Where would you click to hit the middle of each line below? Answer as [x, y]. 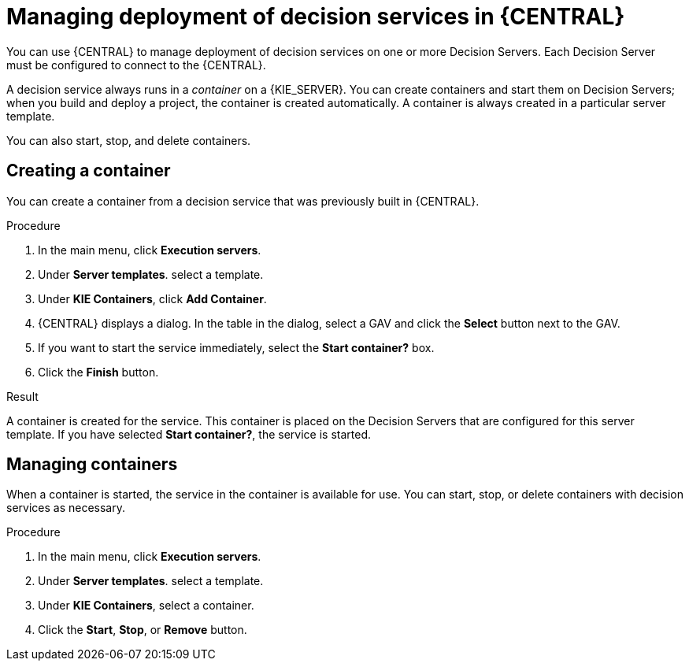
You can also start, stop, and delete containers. [129, 140]
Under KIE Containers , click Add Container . [152, 298]
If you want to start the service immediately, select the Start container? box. [236, 347]
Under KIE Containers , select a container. [146, 606]
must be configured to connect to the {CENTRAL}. [136, 65]
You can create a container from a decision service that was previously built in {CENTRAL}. [243, 201]
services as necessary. [66, 508]
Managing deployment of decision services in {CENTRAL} [316, 17]
